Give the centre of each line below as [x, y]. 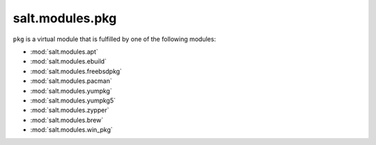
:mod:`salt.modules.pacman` [71, 81]
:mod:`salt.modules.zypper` [70, 110]
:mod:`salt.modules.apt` [64, 52]
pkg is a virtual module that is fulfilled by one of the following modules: [114, 39]
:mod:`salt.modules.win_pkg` [71, 130]
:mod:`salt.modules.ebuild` [69, 61]
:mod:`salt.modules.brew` [67, 120]
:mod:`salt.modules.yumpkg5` [73, 100]
